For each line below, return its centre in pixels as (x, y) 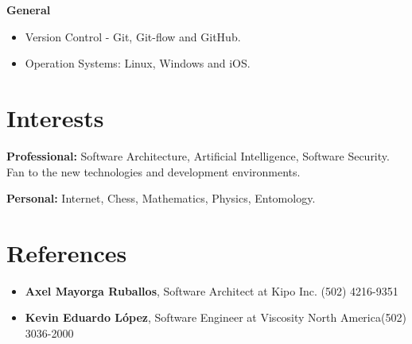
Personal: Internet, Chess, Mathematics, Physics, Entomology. (161, 198)
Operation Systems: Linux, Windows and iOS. (138, 63)
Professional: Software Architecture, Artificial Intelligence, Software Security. (198, 155)
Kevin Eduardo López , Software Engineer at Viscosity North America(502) (216, 317)
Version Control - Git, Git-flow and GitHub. (133, 36)
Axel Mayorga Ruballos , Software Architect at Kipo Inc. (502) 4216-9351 (212, 290)
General (29, 10)
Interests (55, 117)
